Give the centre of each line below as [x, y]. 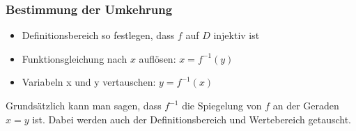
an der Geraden [306, 105]
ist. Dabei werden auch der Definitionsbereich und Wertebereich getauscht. [192, 119]
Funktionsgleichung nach [75, 58]
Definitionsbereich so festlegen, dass [98, 35]
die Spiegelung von [222, 105]
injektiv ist [237, 35]
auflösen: [157, 58]
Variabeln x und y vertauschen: [89, 82]
